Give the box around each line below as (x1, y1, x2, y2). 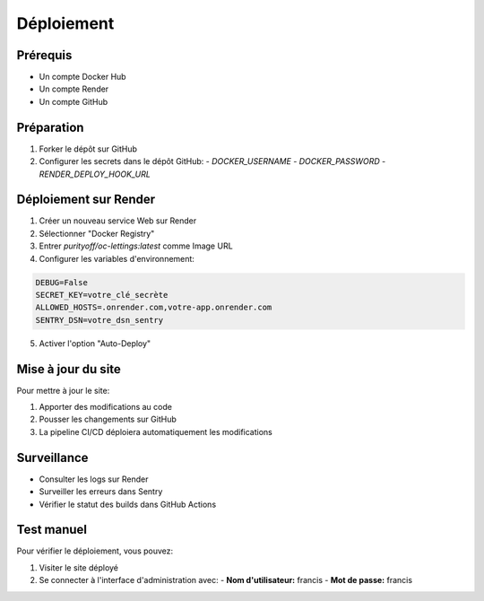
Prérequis (16, 48, 73, 63)
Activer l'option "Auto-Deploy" (39, 337, 151, 349)
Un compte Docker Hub (39, 72, 126, 83)
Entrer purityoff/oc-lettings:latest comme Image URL (39, 240, 233, 251)
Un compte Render (39, 83, 109, 94)
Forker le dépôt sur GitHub (39, 144, 138, 154)
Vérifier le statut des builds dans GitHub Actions (39, 499, 217, 510)
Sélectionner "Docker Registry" (39, 228, 155, 239)
